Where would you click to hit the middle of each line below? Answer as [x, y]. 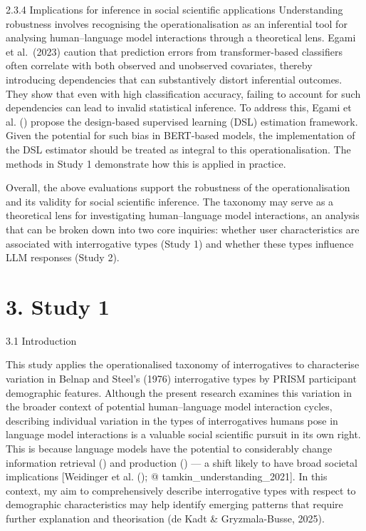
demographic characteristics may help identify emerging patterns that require [174, 504]
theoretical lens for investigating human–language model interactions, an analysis [183, 215]
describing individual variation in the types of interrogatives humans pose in [172, 420]
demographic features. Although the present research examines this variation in [179, 392]
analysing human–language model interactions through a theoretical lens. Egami [181, 37]
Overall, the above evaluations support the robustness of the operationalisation [178, 187]
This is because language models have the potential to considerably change [169, 448]
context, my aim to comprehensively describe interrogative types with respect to [181, 490]
